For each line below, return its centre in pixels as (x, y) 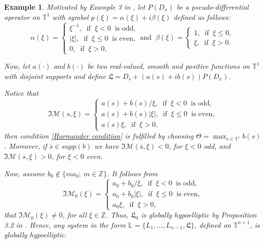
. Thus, (117, 215)
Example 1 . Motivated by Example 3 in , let (75, 7)
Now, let (17, 66)
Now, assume (25, 173)
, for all (75, 215)
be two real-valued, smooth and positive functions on (169, 66)
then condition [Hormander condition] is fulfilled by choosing (99, 135)
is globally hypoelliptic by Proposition (199, 215)
